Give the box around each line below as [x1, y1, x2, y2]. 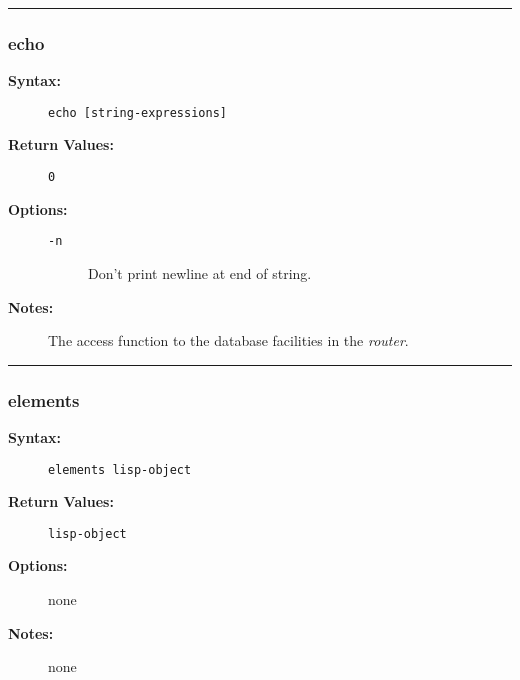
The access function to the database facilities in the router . [48, 330, 409, 351]
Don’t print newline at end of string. [88, 262, 312, 283]
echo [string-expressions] [48, 105, 227, 120]
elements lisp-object [48, 462, 192, 477]
